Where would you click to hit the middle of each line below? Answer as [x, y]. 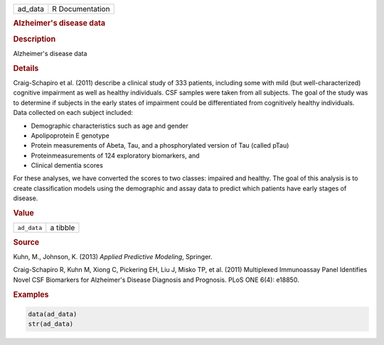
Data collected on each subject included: [73, 113]
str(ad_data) [51, 324]
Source [26, 242]
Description [34, 39]
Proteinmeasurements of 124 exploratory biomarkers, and [115, 155]
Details [26, 68]
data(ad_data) [53, 314]
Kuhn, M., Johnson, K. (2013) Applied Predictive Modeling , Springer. [113, 256]
